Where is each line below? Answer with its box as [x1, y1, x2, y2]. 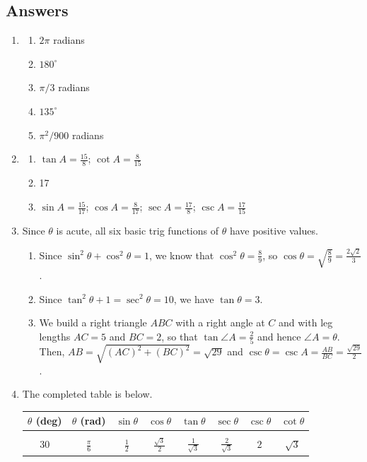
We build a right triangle [39, 315, 147, 330]
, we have [173, 291, 214, 306]
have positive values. [229, 223, 318, 238]
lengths [39, 328, 71, 343]
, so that [161, 328, 198, 343]
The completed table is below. [22, 386, 153, 401]
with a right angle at [175, 315, 265, 330]
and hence [257, 328, 301, 343]
